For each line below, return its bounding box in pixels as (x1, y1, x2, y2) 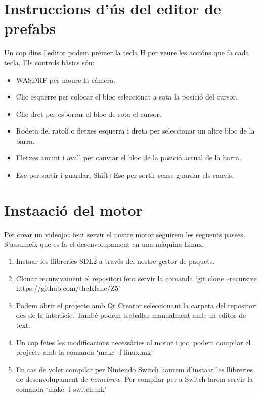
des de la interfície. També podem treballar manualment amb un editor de (16, 310, 246, 320)
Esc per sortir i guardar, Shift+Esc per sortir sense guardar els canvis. (16, 170, 234, 180)
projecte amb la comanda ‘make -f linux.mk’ (16, 347, 153, 357)
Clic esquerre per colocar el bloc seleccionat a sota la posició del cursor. (16, 91, 238, 102)
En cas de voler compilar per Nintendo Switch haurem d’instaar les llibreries (16, 364, 253, 374)
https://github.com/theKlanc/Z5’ (16, 283, 121, 293)
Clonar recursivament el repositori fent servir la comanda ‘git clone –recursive (16, 273, 257, 283)
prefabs (4, 18, 56, 39)
